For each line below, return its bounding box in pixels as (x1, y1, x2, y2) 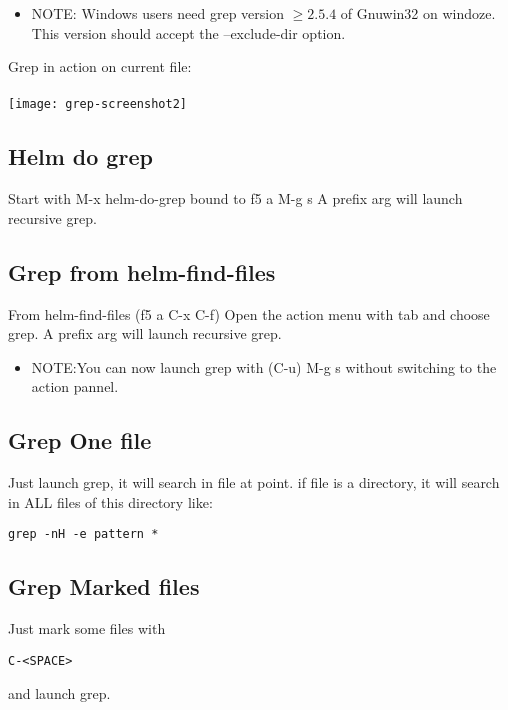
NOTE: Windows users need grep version (31, 3, 285, 23)
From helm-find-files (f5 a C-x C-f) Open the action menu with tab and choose (8, 303, 490, 324)
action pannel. (31, 376, 119, 397)
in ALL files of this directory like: (8, 491, 213, 512)
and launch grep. (8, 682, 111, 703)
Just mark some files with (8, 618, 166, 639)
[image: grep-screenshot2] (8, 97, 187, 112)
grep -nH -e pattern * (8, 527, 159, 542)
